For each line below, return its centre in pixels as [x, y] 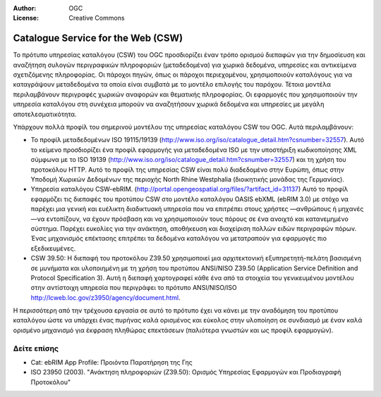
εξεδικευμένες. [53, 248]
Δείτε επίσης [36, 348]
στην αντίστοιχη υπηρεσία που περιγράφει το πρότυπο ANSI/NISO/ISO [134, 288]
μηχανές [351, 209]
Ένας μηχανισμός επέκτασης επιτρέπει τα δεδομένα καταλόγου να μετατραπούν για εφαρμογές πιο [179, 239]
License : [26, 18]
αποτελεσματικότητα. [45, 114]
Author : [25, 8]
